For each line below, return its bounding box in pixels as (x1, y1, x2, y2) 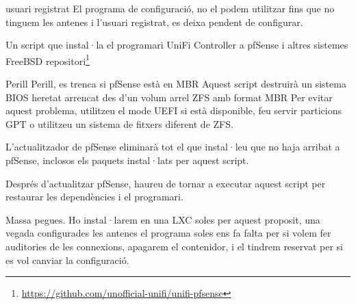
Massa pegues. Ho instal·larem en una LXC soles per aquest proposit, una (5, 212, 320, 226)
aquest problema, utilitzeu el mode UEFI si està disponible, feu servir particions (5, 103, 342, 118)
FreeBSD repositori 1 (5, 51, 90, 68)
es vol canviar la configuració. (5, 252, 129, 267)
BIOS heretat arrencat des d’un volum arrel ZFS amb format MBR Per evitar (5, 90, 333, 104)
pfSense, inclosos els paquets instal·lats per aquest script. (5, 153, 249, 167)
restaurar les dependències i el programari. (5, 189, 183, 204)
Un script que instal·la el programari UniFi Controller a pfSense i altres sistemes (5, 38, 348, 52)
